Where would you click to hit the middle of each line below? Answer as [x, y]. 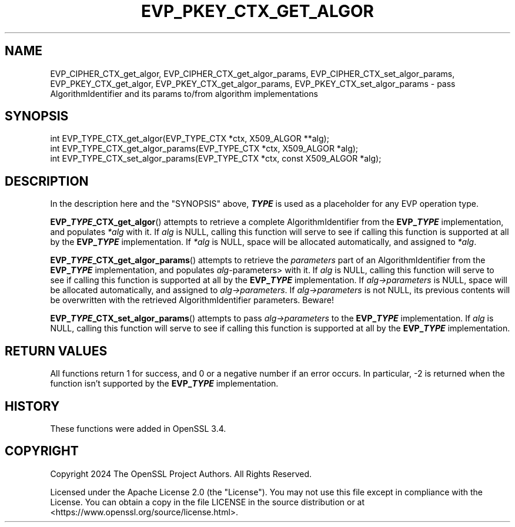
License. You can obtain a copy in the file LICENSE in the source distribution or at [208, 502]
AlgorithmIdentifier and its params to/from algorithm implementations [184, 93]
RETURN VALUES [56, 351]
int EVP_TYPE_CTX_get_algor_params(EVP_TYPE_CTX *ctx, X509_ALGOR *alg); [204, 149]
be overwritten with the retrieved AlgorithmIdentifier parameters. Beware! [192, 300]
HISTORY [32, 406]
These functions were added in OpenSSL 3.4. [138, 428]
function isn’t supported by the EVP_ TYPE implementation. [164, 384]
